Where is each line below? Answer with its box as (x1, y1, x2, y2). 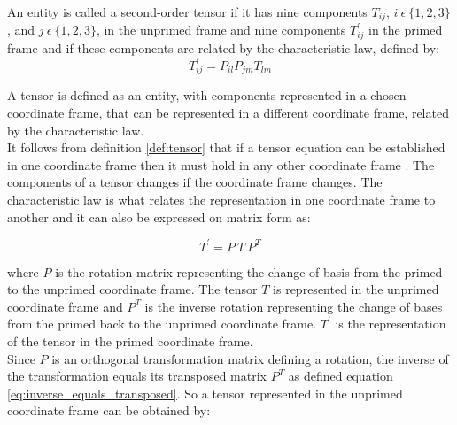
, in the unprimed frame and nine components (96, 20, 346, 39)
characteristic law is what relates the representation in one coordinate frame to (7, 190, 436, 209)
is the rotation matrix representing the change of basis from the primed (55, 262, 443, 281)
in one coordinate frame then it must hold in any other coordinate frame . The (7, 155, 435, 174)
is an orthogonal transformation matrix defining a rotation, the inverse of (51, 349, 449, 367)
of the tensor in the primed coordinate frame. (7, 332, 253, 351)
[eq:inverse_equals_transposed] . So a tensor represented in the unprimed (7, 383, 403, 402)
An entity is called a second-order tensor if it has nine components (7, 3, 368, 20)
